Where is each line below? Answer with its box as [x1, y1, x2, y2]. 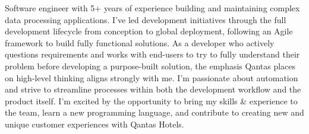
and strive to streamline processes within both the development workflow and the [5, 83, 301, 95]
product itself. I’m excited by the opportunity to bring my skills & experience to [5, 94, 298, 107]
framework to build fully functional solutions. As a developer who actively [5, 36, 275, 49]
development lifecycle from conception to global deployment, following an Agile [5, 25, 293, 37]
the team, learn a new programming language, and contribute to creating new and [5, 106, 304, 119]
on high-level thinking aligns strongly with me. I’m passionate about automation [5, 71, 298, 84]
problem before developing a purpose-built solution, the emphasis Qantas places [5, 59, 296, 72]
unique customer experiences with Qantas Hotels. [5, 117, 184, 130]
